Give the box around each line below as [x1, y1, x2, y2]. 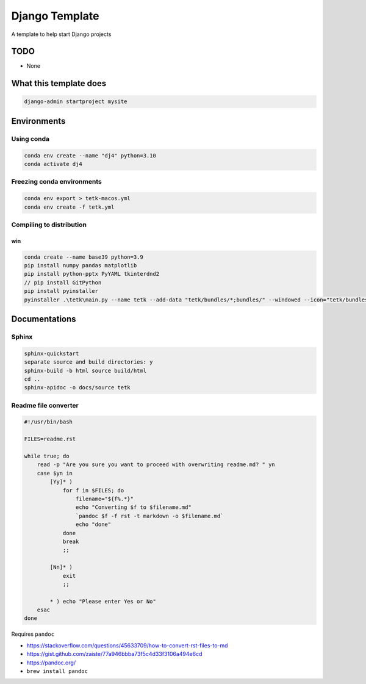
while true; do [24, 453, 70, 460]
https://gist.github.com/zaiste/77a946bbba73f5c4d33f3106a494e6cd [26, 650, 203, 658]
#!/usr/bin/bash [24, 419, 73, 425]
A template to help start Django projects [11, 31, 112, 38]
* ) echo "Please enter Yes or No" [49, 598, 157, 605]
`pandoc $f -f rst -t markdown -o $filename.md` [75, 513, 224, 519]
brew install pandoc [26, 668, 88, 675]
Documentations [11, 314, 76, 325]
